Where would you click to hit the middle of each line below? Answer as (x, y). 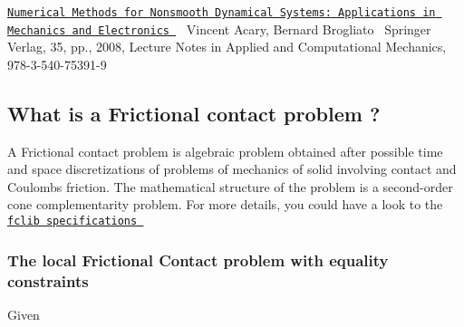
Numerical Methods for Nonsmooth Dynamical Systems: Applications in (222, 13)
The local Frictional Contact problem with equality (198, 260)
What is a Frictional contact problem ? (194, 113)
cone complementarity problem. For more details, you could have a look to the (225, 204)
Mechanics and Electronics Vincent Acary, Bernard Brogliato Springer (219, 29)
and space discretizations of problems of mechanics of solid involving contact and (232, 169)
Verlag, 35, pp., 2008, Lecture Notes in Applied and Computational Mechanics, (227, 47)
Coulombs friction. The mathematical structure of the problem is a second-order (230, 186)
